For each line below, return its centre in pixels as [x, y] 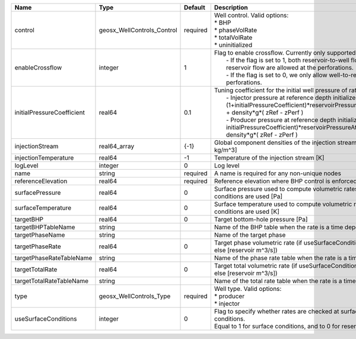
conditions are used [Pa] [248, 196]
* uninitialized [233, 45]
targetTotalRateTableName [52, 281]
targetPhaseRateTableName [53, 258]
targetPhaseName [40, 235]
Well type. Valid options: [248, 289]
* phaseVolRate [236, 30]
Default [195, 7]
